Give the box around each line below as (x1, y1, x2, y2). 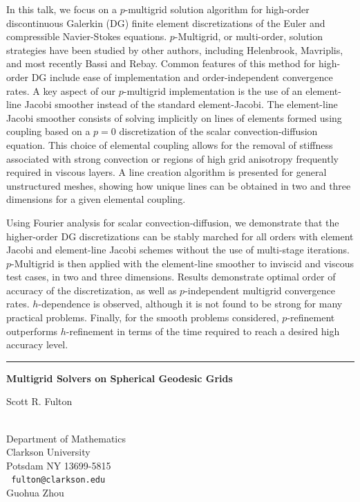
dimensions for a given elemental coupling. (6, 192, 186, 206)
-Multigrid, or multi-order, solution (174, 29, 323, 44)
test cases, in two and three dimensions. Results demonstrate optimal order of (6, 269, 336, 284)
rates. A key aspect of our (6, 83, 116, 98)
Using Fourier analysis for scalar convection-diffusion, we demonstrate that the (6, 215, 339, 229)
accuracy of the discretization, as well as (6, 283, 177, 297)
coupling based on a (6, 124, 91, 138)
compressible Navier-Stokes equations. (6, 29, 167, 44)
